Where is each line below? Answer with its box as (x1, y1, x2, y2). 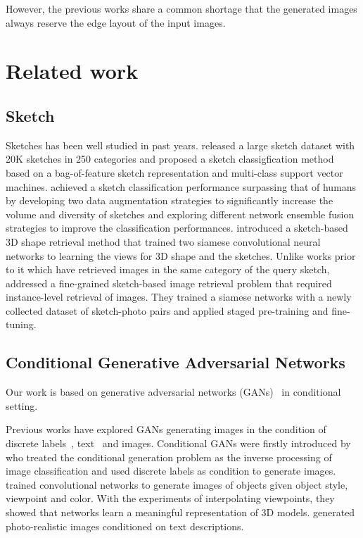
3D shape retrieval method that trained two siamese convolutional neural (6, 234, 321, 249)
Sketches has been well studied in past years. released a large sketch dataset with (6, 137, 355, 152)
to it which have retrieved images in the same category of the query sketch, (6, 262, 330, 277)
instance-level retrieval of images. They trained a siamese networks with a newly (6, 289, 352, 304)
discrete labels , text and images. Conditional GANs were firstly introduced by (6, 436, 351, 451)
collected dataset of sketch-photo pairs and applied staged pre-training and (6, 303, 329, 318)
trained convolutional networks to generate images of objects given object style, (6, 477, 348, 492)
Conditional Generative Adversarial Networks (6, 351, 345, 373)
